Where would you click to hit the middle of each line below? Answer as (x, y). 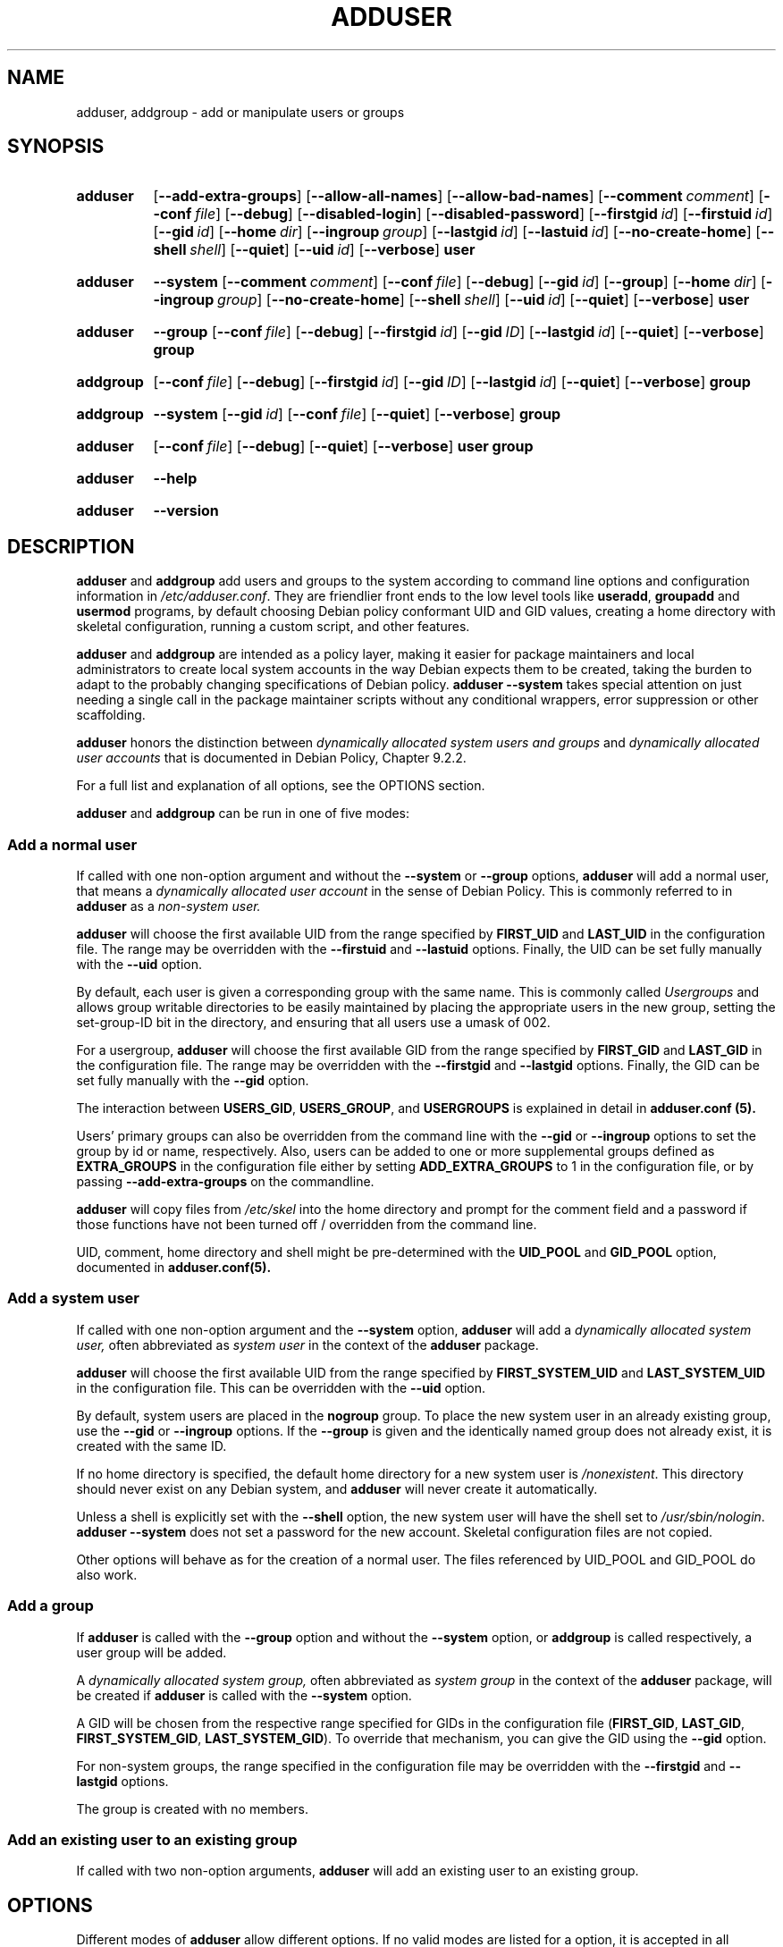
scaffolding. (111, 715)
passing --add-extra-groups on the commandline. (225, 1182)
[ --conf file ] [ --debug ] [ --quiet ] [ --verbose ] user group (343, 447)
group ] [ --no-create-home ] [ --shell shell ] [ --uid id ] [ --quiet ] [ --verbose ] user (484, 300)
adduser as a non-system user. (168, 906)
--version (186, 511)
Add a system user (74, 1298)
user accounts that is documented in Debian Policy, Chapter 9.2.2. (271, 758)
